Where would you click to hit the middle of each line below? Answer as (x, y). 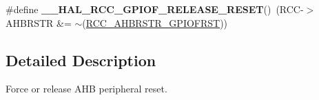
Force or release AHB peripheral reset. (86, 89)
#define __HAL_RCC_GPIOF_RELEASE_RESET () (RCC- (155, 9)
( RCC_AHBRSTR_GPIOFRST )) (155, 22)
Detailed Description (81, 60)
